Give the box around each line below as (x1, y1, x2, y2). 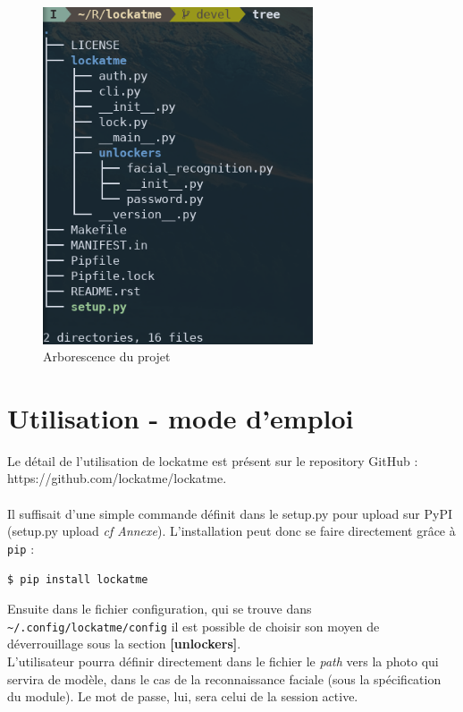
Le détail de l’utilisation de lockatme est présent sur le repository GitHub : (7, 451, 418, 470)
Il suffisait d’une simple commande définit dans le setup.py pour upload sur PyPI (7, 504, 452, 522)
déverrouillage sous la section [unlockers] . (7, 634, 241, 653)
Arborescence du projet (43, 347, 171, 366)
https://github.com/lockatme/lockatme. (7, 469, 227, 487)
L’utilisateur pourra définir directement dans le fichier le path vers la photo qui (7, 651, 439, 670)
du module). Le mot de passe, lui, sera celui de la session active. (7, 687, 358, 706)
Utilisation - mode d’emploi (7, 399, 354, 436)
